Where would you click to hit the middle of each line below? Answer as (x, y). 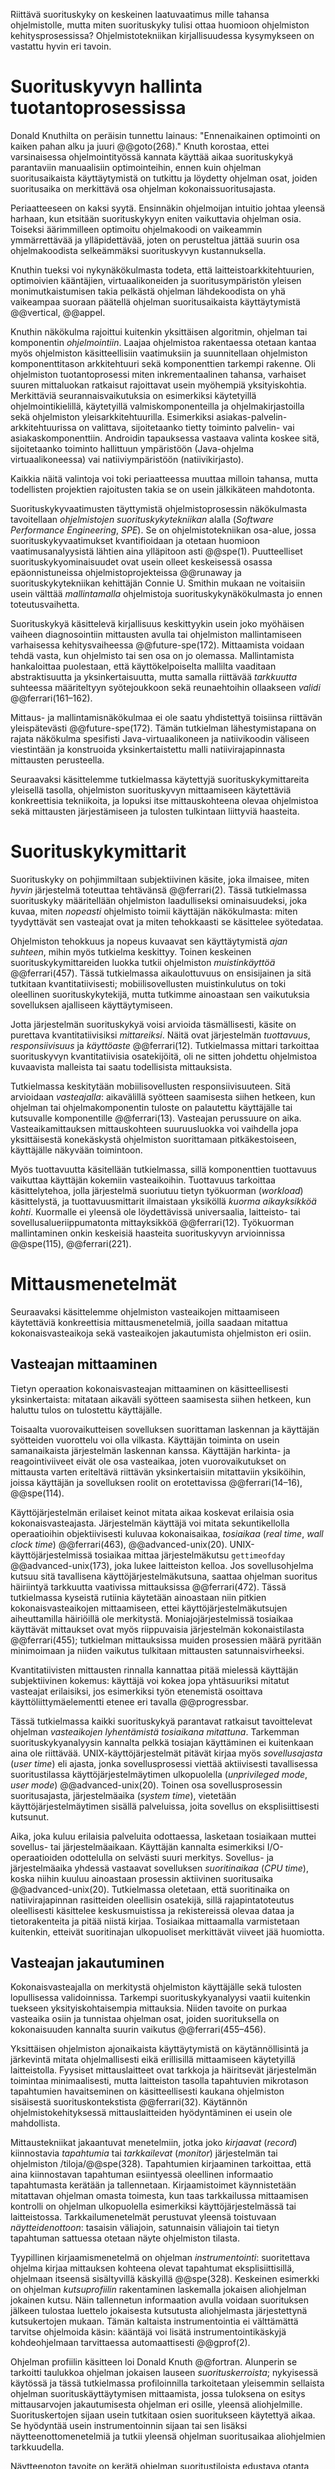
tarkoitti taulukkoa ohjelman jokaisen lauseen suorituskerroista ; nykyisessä (164, 2373)
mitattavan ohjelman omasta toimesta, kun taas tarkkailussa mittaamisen (159, 2196)
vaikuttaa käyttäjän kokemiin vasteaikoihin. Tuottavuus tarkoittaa (143, 1180)
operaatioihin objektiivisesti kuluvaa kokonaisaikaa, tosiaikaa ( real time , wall (167, 1533)
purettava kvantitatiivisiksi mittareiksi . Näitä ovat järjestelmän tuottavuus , (160, 1035)
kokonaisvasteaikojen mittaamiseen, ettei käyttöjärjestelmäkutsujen (149, 1608)
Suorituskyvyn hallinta (106, 86)
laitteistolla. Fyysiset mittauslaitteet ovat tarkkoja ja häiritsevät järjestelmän (163, 2070)
